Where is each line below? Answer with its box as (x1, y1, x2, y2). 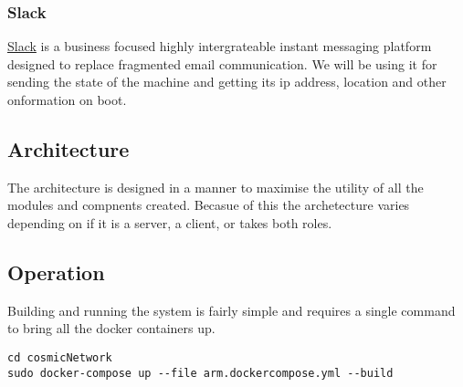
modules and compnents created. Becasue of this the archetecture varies (7, 195, 410, 214)
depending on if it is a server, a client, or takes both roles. (7, 213, 332, 232)
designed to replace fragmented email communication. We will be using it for (7, 54, 437, 73)
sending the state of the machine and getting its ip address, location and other (7, 72, 447, 91)
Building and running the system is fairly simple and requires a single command (7, 300, 456, 319)
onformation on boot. (7, 90, 127, 109)
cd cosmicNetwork (7, 350, 112, 364)
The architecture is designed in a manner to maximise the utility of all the (7, 177, 424, 196)
